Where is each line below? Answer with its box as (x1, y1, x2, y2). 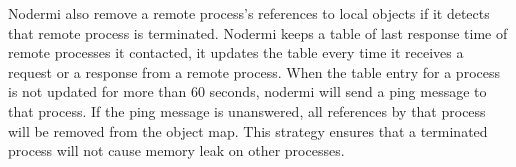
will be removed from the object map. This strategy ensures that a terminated (8, 120, 488, 141)
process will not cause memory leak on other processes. (8, 140, 345, 161)
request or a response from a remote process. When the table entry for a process (8, 61, 500, 82)
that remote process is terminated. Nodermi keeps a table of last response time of (8, 22, 508, 43)
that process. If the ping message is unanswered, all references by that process (8, 100, 486, 121)
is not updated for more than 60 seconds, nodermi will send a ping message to (8, 81, 487, 102)
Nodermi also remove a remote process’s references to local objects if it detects (8, 3, 490, 23)
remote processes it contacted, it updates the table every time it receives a (8, 42, 464, 63)
